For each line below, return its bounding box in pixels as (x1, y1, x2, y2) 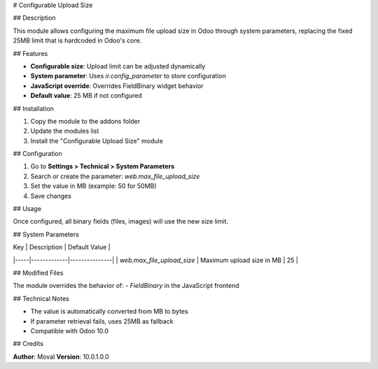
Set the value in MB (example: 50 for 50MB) (30, 182, 157, 190)
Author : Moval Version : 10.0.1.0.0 (13, 352, 110, 361)
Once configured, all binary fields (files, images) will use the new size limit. (13, 217, 229, 226)
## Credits (13, 340, 43, 348)
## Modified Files (13, 268, 64, 277)
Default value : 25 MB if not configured (30, 92, 143, 100)
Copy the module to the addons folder (30, 117, 140, 125)
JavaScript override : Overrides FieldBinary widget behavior (30, 81, 204, 90)
